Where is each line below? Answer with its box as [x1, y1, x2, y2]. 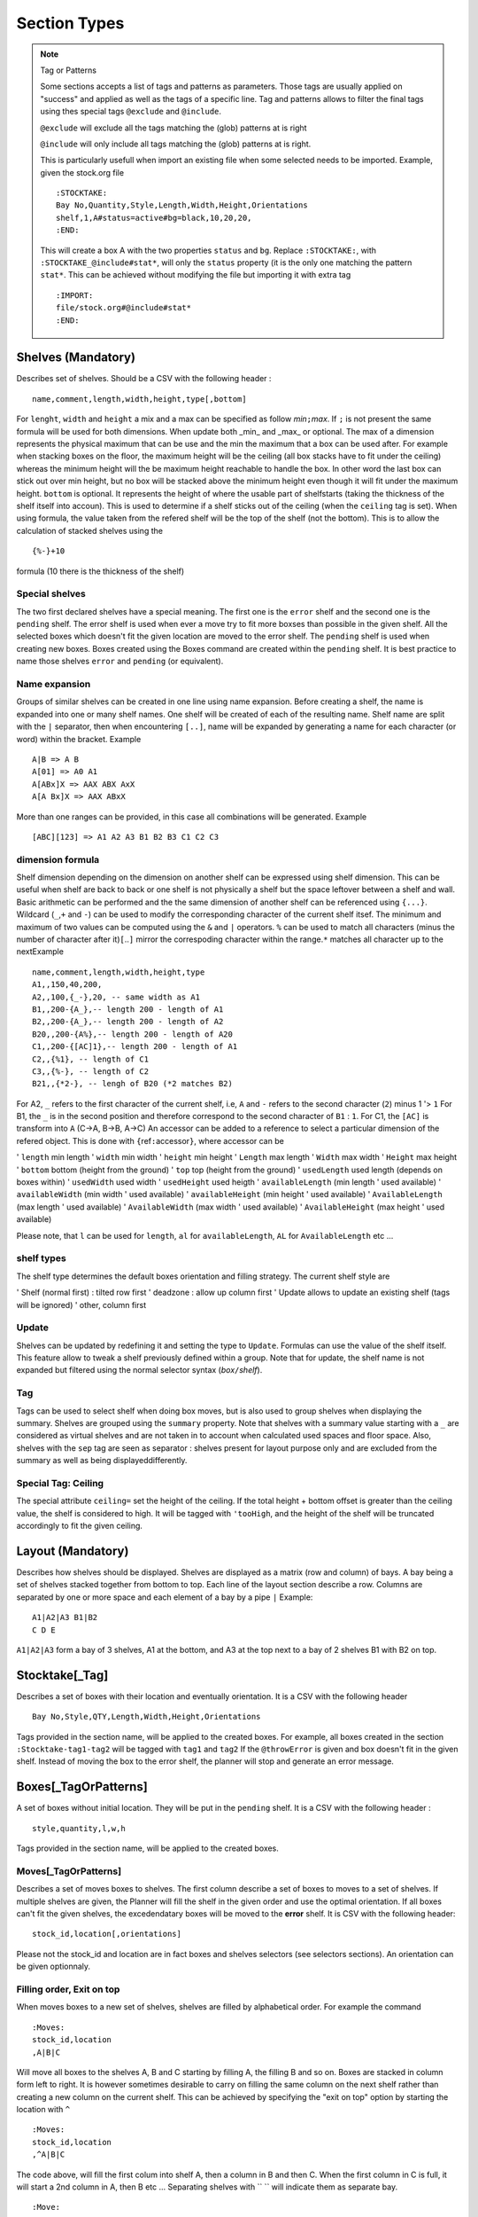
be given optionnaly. [16, 1961, 91, 1972]
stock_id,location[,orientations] [32, 1929, 181, 1939]
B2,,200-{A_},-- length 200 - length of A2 [32, 1016, 224, 1027]
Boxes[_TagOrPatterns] [16, 1779, 148, 1795]
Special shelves [16, 588, 86, 600]
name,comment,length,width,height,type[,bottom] [32, 394, 247, 403]
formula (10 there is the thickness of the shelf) [16, 566, 185, 576]
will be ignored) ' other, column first [16, 1299, 146, 1310]
